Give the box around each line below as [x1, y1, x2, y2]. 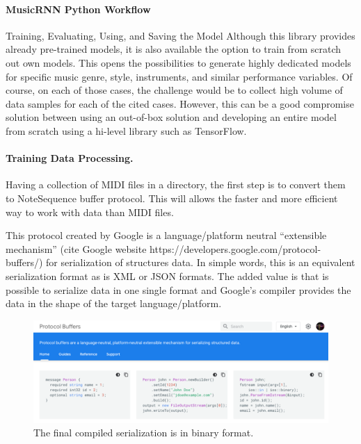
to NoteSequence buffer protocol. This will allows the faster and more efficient [6, 190, 338, 205]
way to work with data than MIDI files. [6, 204, 174, 219]
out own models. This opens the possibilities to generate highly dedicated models [6, 55, 351, 69]
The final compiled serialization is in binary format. [33, 425, 254, 440]
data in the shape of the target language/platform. [6, 296, 222, 311]
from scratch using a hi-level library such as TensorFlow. [6, 123, 247, 138]
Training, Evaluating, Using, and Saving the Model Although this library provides [6, 28, 355, 42]
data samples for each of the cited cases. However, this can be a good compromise [6, 96, 354, 110]
